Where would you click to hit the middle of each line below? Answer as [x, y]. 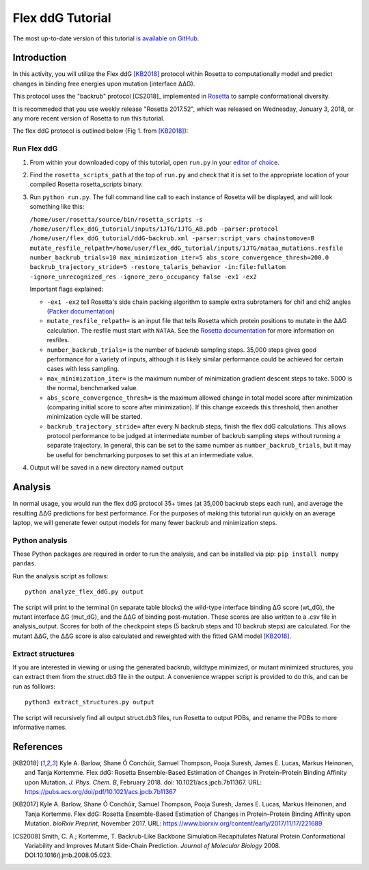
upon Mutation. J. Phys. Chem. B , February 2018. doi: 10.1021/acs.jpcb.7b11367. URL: [143, 782]
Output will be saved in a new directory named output [107, 468]
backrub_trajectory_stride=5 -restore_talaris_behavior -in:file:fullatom [158, 267]
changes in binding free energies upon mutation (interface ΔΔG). [104, 84]
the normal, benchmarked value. [93, 388]
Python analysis [40, 540]
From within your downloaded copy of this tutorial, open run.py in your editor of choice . [154, 162]
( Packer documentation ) [81, 311]
